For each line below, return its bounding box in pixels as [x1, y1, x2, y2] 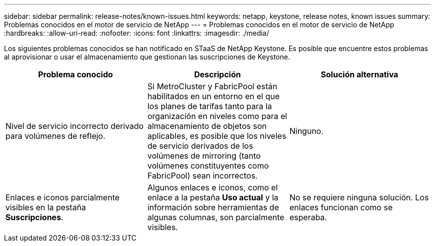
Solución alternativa [321, 69, 398, 79]
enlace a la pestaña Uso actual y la [147, 192, 279, 202]
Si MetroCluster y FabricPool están [147, 81, 278, 91]
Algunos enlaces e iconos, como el [147, 183, 278, 192]
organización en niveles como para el [147, 111, 288, 121]
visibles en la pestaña [5, 202, 86, 212]
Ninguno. [289, 126, 324, 136]
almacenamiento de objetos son [147, 121, 267, 131]
